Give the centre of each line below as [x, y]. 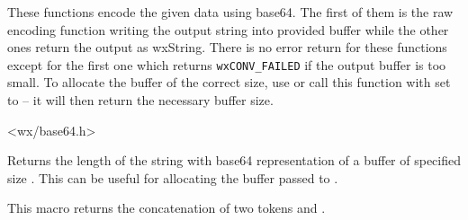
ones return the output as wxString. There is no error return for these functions [227, 47]
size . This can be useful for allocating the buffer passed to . [173, 177]
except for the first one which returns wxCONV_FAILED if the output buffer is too [227, 64]
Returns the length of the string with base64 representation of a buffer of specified [234, 160]
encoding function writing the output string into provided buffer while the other [228, 29]
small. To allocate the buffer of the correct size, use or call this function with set [229, 82]
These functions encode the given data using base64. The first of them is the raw [230, 12]
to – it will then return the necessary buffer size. [140, 100]
